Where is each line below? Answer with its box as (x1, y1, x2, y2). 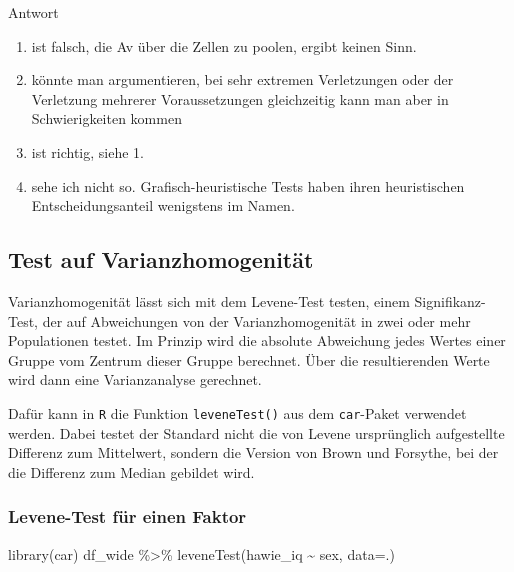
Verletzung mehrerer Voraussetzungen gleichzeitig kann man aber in (31, 88, 449, 109)
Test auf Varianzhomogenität (8, 244, 314, 275)
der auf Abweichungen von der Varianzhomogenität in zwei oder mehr (42, 310, 471, 331)
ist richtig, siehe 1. (31, 141, 144, 162)
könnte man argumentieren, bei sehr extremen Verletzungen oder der (31, 69, 454, 90)
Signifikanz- (414, 290, 486, 311)
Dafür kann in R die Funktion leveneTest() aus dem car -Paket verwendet (8, 402, 467, 423)
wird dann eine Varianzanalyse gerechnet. (8, 369, 262, 390)
